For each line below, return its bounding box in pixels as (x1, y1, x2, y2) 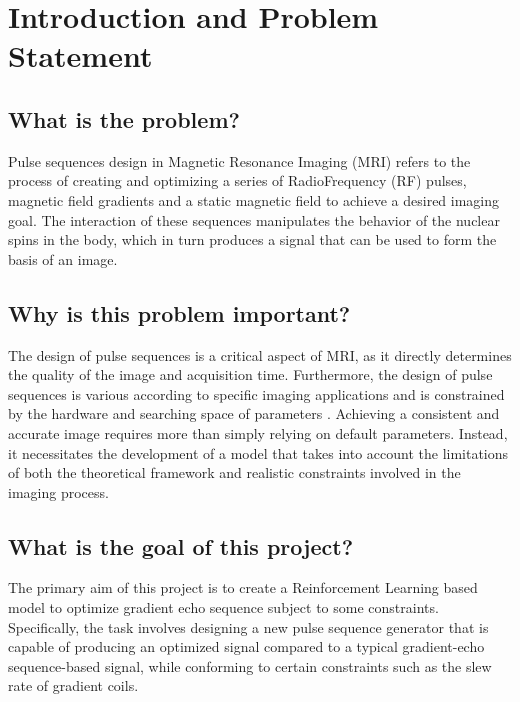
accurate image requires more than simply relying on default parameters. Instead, (8, 422, 508, 443)
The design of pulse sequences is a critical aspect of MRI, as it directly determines (8, 344, 512, 365)
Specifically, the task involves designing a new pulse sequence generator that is (8, 616, 489, 637)
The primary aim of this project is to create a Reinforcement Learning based (8, 577, 478, 598)
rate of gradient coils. (8, 675, 139, 696)
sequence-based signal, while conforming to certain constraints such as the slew (8, 655, 492, 676)
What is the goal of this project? (8, 530, 354, 561)
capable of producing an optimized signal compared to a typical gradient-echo (8, 636, 485, 657)
